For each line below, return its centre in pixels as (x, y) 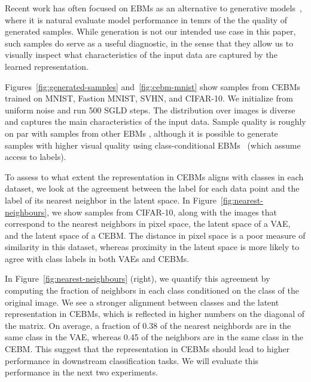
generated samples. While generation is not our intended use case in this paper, (150, 31)
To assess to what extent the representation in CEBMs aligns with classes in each (154, 176)
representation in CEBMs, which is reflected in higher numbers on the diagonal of (155, 314)
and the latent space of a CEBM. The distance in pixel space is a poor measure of (155, 235)
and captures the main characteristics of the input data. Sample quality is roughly (155, 121)
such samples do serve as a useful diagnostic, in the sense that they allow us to (149, 43)
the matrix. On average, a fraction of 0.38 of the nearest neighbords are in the (148, 325)
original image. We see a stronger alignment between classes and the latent (142, 302)
